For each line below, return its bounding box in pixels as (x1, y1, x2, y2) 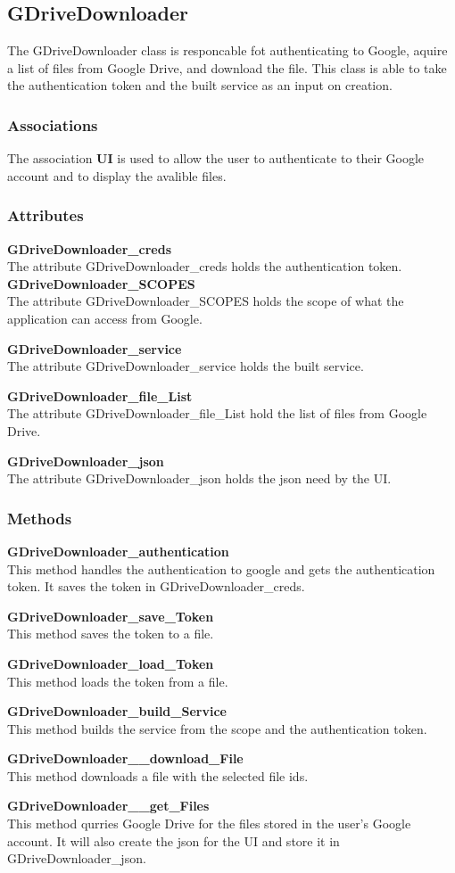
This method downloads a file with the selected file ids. (7, 766, 309, 785)
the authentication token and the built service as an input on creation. (7, 76, 393, 95)
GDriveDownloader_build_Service (7, 702, 227, 721)
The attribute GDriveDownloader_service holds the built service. (7, 357, 364, 375)
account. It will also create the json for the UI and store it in (7, 831, 340, 850)
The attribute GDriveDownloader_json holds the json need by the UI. (7, 469, 392, 488)
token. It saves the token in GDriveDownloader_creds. (7, 577, 305, 596)
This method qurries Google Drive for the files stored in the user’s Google (7, 814, 411, 833)
